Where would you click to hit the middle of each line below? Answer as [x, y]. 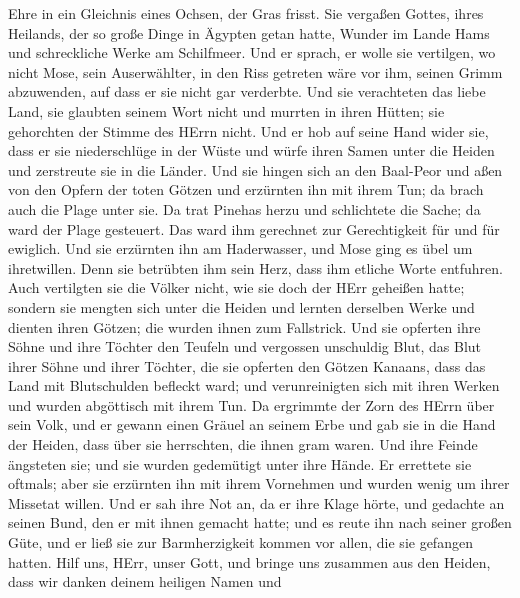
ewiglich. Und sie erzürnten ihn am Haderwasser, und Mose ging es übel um [240, 248]
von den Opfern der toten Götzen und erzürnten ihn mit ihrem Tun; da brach [246, 189]
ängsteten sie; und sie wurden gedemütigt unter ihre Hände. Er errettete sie [240, 463]
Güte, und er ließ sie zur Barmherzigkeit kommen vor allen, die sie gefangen [240, 542]
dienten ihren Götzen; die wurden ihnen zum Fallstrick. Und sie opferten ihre [244, 326]
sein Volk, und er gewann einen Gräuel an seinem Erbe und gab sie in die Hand [252, 424]
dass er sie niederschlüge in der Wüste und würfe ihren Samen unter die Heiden [251, 150]
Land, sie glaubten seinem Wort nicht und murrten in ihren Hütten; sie [226, 110]
